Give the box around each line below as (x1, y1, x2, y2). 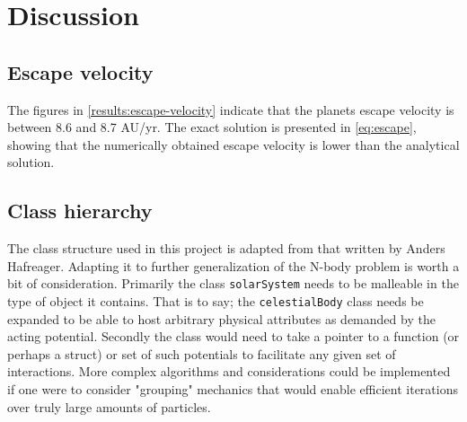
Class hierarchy (7, 197, 153, 224)
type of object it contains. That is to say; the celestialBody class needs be (7, 292, 424, 310)
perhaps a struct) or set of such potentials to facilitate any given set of (7, 344, 396, 363)
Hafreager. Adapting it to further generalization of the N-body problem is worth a (7, 256, 460, 275)
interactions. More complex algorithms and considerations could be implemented (7, 362, 451, 381)
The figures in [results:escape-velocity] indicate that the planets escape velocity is (7, 100, 454, 119)
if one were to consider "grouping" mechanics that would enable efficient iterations (7, 380, 458, 399)
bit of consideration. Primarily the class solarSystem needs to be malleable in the (7, 274, 459, 293)
